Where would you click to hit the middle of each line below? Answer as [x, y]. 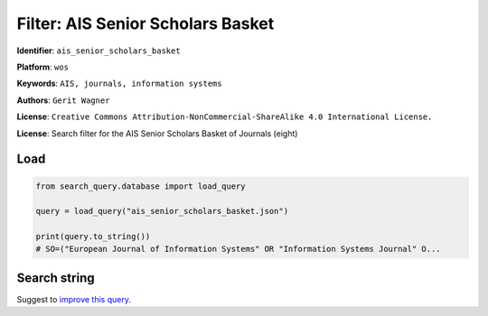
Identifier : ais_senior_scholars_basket [99, 51]
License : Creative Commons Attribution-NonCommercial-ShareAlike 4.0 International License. [225, 116]
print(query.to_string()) [93, 237]
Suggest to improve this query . [74, 299]
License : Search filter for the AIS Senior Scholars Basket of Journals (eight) [157, 133]
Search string [56, 278]
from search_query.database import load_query [141, 186]
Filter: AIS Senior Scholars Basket [145, 23]
